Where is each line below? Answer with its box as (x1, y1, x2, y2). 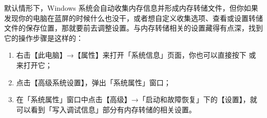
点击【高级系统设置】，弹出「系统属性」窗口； (16, 77, 171, 87)
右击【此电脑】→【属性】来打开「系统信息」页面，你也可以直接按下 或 (16, 50, 256, 60)
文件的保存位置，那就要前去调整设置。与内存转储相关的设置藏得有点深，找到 (4, 22, 263, 33)
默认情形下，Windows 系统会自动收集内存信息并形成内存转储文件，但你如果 (4, 3, 258, 13)
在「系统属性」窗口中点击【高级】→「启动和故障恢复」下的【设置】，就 (16, 94, 257, 105)
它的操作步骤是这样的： (4, 32, 83, 43)
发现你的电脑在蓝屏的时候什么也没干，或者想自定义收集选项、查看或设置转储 (4, 12, 263, 23)
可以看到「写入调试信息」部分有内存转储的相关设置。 (16, 104, 196, 114)
